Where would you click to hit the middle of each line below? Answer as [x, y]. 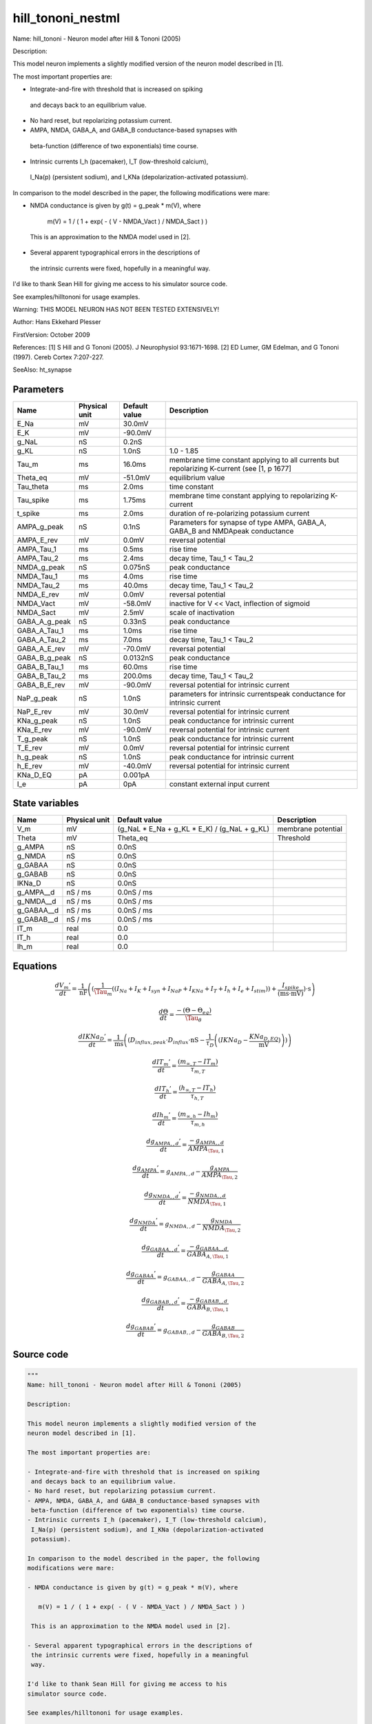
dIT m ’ [161, 1063]
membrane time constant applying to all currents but [254, 460]
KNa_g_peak [37, 721]
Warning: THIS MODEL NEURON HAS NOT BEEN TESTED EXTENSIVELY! [116, 309]
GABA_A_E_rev [41, 648]
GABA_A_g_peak [44, 621]
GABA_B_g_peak [44, 657]
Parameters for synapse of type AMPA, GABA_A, [248, 522]
